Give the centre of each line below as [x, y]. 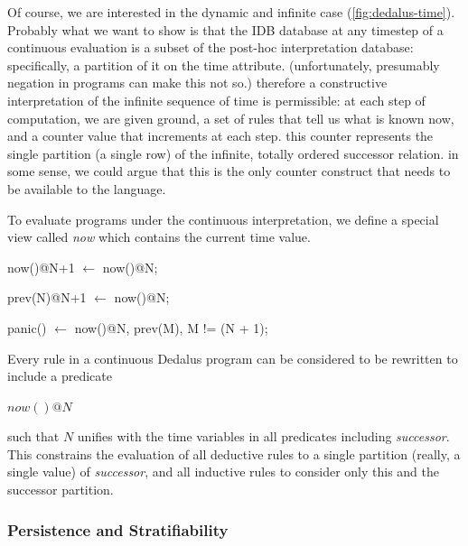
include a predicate [60, 376]
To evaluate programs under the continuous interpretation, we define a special [223, 219]
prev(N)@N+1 [47, 297]
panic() [27, 327]
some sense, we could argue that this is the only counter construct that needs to [229, 171]
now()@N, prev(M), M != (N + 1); [171, 327]
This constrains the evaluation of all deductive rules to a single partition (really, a [234, 453]
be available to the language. [87, 188]
